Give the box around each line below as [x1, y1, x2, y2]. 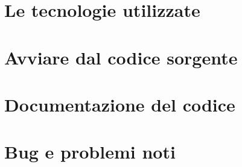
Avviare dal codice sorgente [4, 45, 238, 69]
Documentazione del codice [4, 92, 235, 116]
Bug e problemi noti [4, 139, 176, 164]
